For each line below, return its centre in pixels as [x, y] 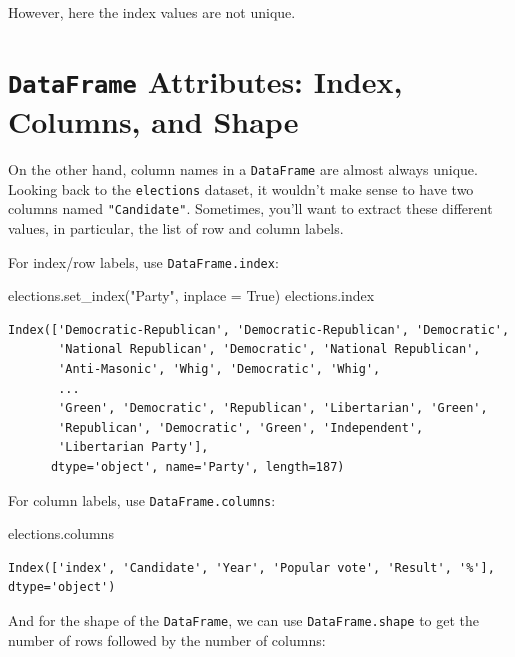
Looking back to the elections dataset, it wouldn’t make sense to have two [241, 188]
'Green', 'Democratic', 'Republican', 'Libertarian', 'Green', [273, 408]
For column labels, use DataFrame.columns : [142, 499]
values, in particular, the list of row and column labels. [176, 228]
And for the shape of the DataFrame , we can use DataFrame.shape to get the [244, 620]
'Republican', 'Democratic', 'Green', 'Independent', [241, 427]
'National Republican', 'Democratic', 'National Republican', [269, 349]
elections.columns [61, 533]
